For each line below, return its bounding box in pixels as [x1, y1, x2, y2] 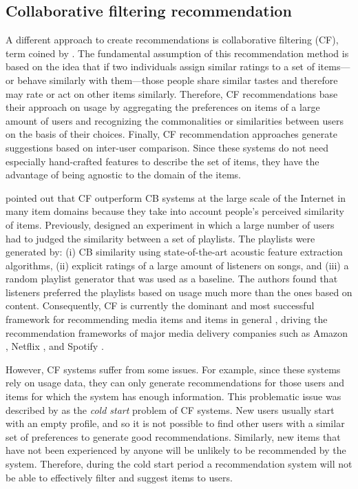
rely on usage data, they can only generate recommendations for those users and [6, 375, 345, 390]
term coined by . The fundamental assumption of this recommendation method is [6, 45, 349, 60]
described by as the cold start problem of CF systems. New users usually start [6, 402, 335, 417]
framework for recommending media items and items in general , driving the [6, 312, 328, 326]
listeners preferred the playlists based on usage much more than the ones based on [6, 284, 352, 299]
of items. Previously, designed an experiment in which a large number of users [6, 217, 335, 231]
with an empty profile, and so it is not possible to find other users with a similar [6, 416, 345, 430]
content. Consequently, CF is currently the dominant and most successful [6, 298, 315, 313]
